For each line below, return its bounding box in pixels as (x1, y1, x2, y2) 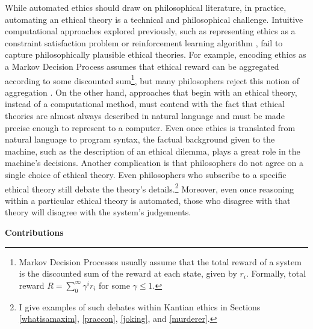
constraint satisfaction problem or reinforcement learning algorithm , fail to (5, 36, 283, 49)
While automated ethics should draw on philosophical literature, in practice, (5, 1, 287, 13)
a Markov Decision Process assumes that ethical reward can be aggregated (5, 60, 279, 72)
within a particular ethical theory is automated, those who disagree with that (5, 194, 291, 206)
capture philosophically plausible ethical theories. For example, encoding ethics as (5, 48, 306, 61)
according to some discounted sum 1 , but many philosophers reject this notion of (5, 72, 300, 87)
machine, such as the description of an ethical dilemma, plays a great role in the (5, 144, 300, 157)
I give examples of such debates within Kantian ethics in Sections (19, 300, 261, 313)
